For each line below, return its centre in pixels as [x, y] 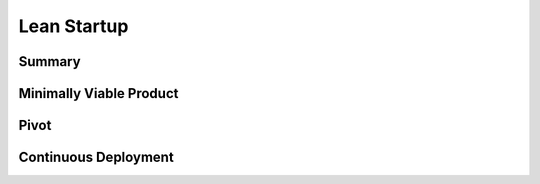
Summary [49, 61]
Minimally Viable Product [98, 93]
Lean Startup [73, 26]
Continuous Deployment [96, 157]
